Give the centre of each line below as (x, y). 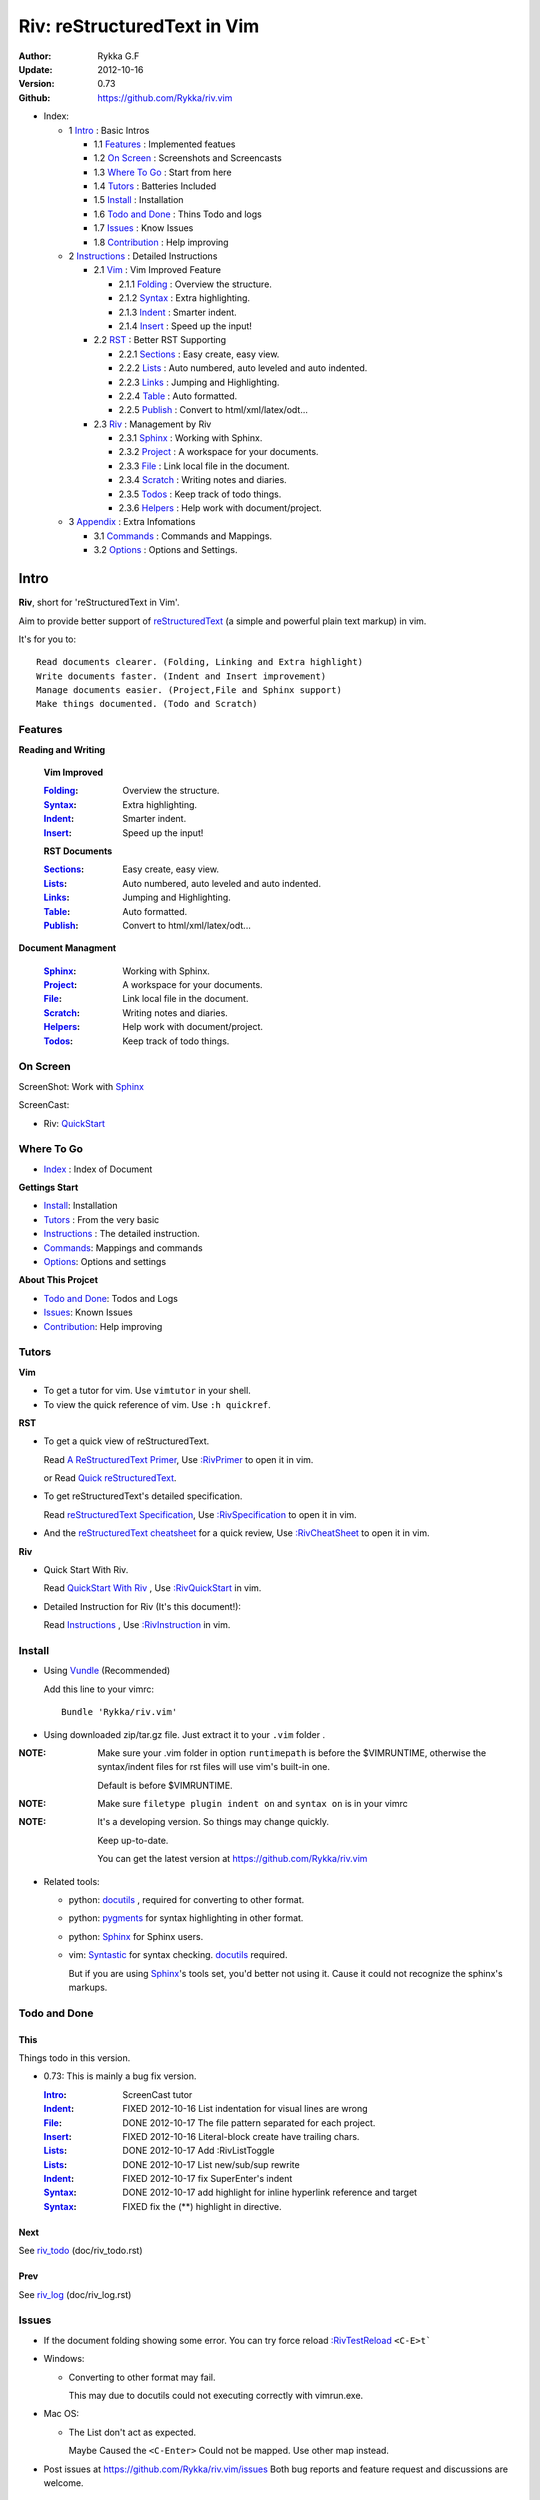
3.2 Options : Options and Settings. (165, 550)
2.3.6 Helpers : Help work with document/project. (220, 508)
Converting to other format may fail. (142, 2377)
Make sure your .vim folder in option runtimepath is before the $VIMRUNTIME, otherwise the (292, 1752)
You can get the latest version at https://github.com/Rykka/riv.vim (232, 1859)
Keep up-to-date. (133, 1840)
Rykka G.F (118, 56)
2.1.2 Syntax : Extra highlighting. (184, 298)
